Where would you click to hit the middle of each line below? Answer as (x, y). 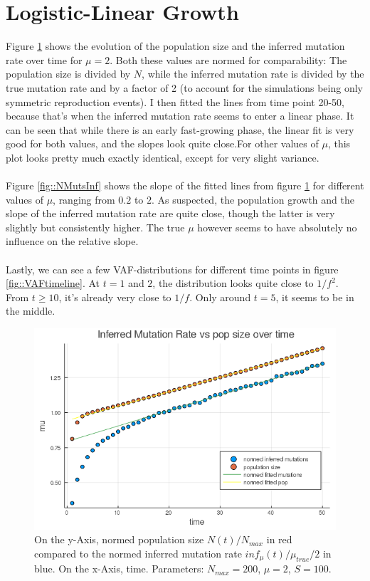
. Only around (220, 297)
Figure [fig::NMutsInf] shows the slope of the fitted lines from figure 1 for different (185, 185)
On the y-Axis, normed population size (119, 539)
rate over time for (44, 59)
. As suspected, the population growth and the (253, 199)
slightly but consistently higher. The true (95, 227)
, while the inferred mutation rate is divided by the (253, 74)
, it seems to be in (315, 297)
